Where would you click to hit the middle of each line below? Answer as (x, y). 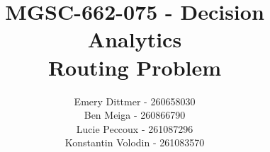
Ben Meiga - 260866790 (135, 115)
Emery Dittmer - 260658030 (135, 101)
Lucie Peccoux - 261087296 (135, 128)
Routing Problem (135, 67)
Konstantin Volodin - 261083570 (135, 142)
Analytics (135, 39)
